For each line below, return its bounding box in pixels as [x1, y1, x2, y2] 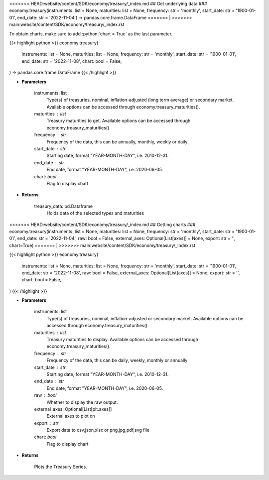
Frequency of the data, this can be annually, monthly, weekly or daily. [46, 138, 189, 144]
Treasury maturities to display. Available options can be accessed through [46, 337, 199, 343]
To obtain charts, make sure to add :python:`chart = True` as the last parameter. [9, 30, 173, 37]
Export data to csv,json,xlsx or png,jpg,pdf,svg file [46, 427, 149, 433]
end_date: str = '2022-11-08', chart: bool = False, [21, 58, 122, 64]
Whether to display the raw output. [46, 399, 118, 405]
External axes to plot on [46, 413, 95, 419]
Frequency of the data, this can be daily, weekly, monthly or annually [46, 358, 188, 363]
